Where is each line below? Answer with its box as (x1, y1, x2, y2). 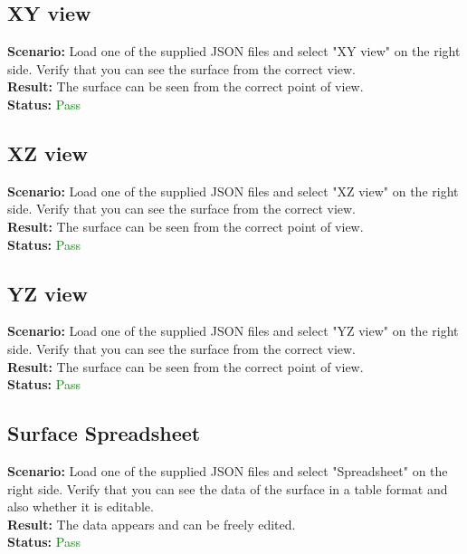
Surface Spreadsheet (7, 419, 201, 447)
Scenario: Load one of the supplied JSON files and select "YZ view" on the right (7, 321, 459, 340)
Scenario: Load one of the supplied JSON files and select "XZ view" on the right (7, 181, 459, 200)
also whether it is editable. (7, 497, 154, 516)
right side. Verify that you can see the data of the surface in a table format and (7, 479, 448, 498)
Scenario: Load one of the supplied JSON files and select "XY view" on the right (7, 42, 461, 61)
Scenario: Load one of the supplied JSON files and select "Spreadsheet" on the (7, 461, 448, 480)
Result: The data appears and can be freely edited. (7, 514, 296, 533)
